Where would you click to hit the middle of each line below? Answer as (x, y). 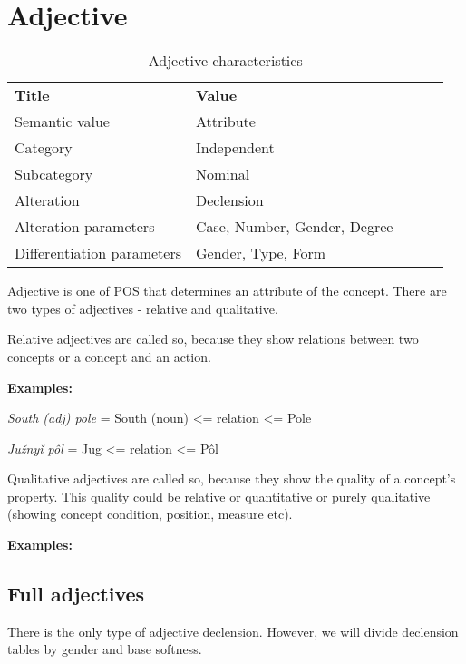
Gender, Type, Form (261, 253)
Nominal (223, 174)
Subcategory (54, 174)
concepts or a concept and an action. (109, 356)
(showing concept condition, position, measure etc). (150, 514)
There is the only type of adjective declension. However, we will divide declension (233, 631)
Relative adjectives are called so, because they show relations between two (213, 339)
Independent (235, 148)
